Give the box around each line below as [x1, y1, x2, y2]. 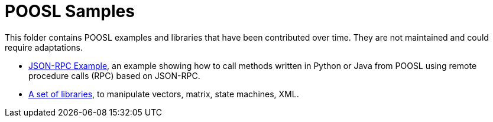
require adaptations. [5, 42, 83, 52]
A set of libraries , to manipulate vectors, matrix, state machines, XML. [28, 88, 299, 99]
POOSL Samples [5, 1, 135, 21]
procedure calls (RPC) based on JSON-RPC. [28, 70, 200, 81]
